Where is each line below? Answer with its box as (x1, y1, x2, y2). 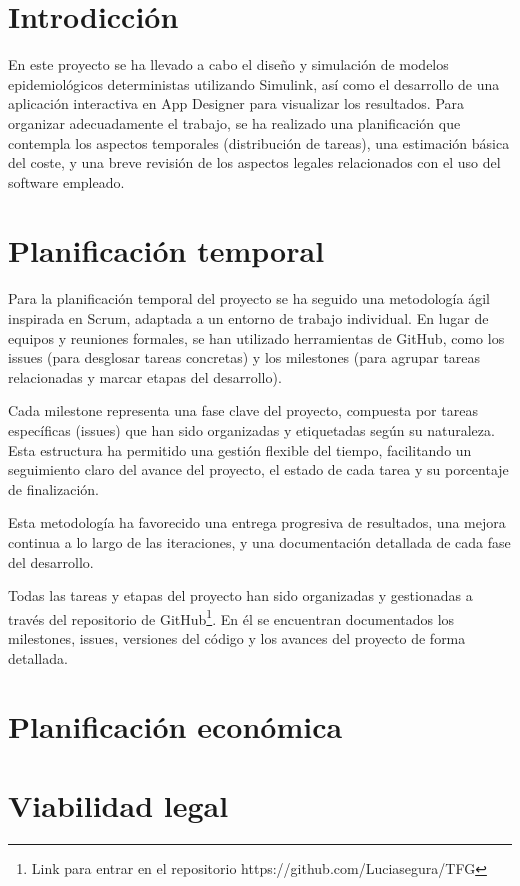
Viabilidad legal (8, 784, 229, 825)
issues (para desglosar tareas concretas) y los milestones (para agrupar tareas (8, 347, 481, 368)
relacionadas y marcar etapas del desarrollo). (8, 366, 282, 387)
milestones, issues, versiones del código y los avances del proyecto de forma (8, 627, 466, 648)
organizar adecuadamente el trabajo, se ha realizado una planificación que (8, 112, 461, 133)
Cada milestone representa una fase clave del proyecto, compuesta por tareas (8, 400, 478, 421)
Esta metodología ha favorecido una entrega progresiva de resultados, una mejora (8, 512, 506, 533)
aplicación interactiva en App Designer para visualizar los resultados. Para (8, 93, 465, 114)
